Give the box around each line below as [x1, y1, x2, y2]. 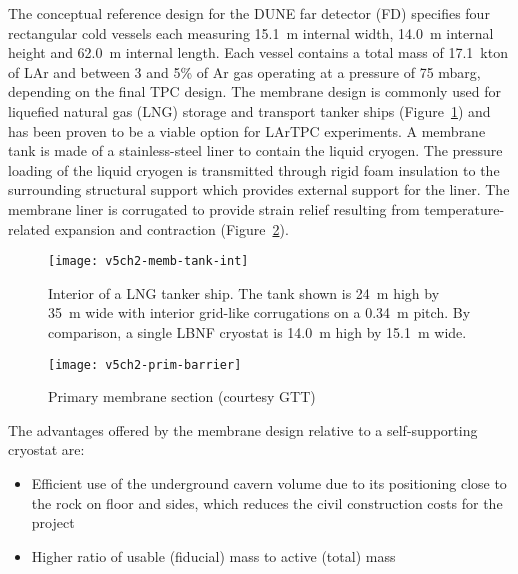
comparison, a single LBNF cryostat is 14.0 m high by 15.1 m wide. [48, 321, 467, 342]
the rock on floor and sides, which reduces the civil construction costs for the [31, 492, 503, 513]
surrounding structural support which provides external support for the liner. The [8, 179, 510, 200]
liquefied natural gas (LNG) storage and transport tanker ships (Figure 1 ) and [8, 100, 491, 121]
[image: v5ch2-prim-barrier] [48, 357, 242, 372]
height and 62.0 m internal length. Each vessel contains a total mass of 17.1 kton [8, 42, 508, 63]
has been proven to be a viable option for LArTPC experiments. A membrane [8, 120, 486, 141]
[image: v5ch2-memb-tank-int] [48, 254, 249, 269]
